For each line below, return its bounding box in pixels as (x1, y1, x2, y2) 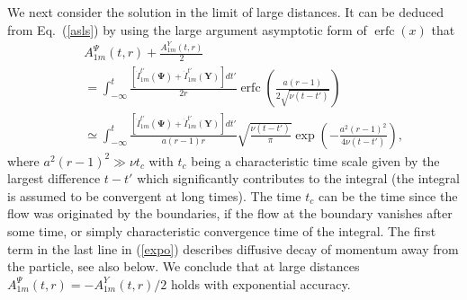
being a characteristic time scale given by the (191, 151, 440, 170)
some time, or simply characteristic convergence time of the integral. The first (7, 222, 436, 241)
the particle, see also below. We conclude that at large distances (7, 257, 360, 276)
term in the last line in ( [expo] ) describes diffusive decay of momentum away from (7, 239, 459, 258)
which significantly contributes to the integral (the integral (137, 169, 460, 188)
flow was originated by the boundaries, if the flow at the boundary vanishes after (7, 204, 453, 223)
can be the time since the (318, 186, 458, 205)
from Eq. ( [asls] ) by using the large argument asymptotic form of (7, 20, 367, 39)
